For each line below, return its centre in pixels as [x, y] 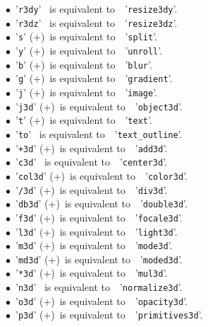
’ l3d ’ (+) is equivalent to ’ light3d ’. [96, 231]
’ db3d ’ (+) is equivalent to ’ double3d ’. [101, 203]
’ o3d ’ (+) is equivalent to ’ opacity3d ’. [101, 300]
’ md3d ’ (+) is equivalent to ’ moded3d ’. [99, 259]
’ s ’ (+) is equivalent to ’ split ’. [86, 36]
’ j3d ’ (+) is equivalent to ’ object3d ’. [99, 106]
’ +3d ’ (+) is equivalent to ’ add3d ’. [91, 148]
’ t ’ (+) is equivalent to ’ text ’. [84, 120]
